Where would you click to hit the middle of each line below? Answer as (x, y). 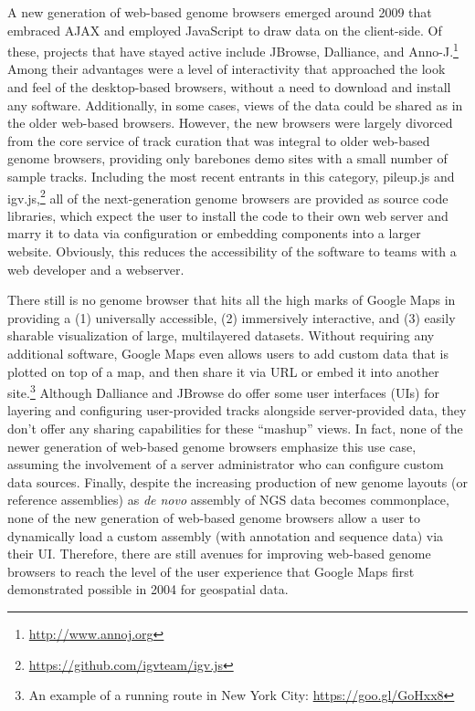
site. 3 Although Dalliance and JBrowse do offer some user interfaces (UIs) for (223, 391)
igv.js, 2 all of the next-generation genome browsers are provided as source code (228, 196)
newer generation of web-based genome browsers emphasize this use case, (212, 446)
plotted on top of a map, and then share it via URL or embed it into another (223, 371)
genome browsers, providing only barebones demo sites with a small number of (227, 158)
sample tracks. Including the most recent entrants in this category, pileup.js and (231, 176)
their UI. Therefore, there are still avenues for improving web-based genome (219, 554)
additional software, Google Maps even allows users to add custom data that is (228, 353)
